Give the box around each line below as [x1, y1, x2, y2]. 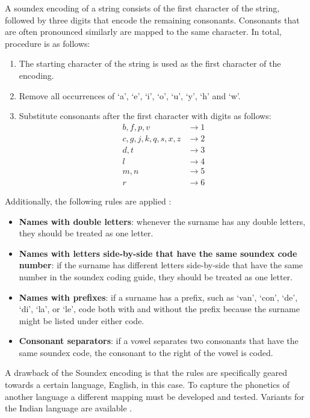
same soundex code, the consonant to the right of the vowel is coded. [19, 346, 273, 358]
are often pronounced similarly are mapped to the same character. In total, [5, 25, 282, 38]
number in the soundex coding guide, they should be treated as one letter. [19, 270, 293, 283]
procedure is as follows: [5, 37, 90, 49]
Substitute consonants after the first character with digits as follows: [19, 109, 271, 122]
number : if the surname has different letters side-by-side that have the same [19, 259, 303, 271]
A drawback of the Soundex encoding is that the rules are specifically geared [5, 366, 287, 379]
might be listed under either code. [19, 314, 144, 327]
